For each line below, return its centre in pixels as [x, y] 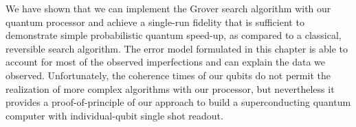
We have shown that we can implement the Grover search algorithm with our [168, 8]
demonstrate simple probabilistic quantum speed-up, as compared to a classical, [174, 35]
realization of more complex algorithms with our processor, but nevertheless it [170, 88]
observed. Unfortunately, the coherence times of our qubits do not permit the [168, 75]
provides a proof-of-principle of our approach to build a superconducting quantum [178, 102]
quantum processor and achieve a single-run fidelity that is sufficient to [155, 22]
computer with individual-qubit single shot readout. [114, 115]
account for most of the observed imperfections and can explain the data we [166, 62]
